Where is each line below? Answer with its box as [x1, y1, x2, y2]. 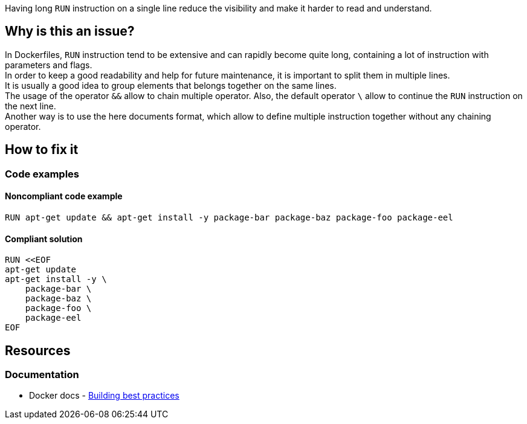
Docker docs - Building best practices [29, 390, 179, 401]
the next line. [5, 100, 56, 111]
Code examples [5, 167, 80, 180]
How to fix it [5, 142, 79, 158]
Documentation [5, 368, 79, 381]
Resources [5, 342, 71, 358]
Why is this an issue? [5, 24, 135, 39]
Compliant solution [5, 233, 83, 244]
